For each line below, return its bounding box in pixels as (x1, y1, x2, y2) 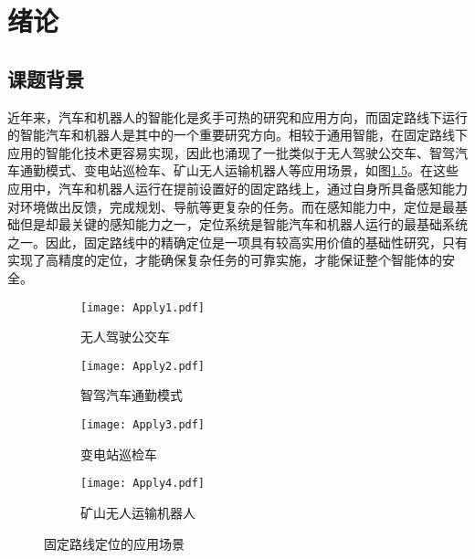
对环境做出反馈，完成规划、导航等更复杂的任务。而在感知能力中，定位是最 (7, 196, 455, 216)
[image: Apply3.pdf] (80, 418, 206, 432)
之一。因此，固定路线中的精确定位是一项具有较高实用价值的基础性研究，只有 (7, 232, 468, 251)
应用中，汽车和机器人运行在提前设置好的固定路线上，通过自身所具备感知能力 (7, 178, 468, 197)
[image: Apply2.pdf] (80, 359, 206, 373)
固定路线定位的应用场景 (44, 533, 185, 553)
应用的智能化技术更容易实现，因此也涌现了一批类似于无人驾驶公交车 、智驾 (7, 142, 455, 162)
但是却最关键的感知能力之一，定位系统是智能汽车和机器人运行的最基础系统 (19, 215, 468, 234)
